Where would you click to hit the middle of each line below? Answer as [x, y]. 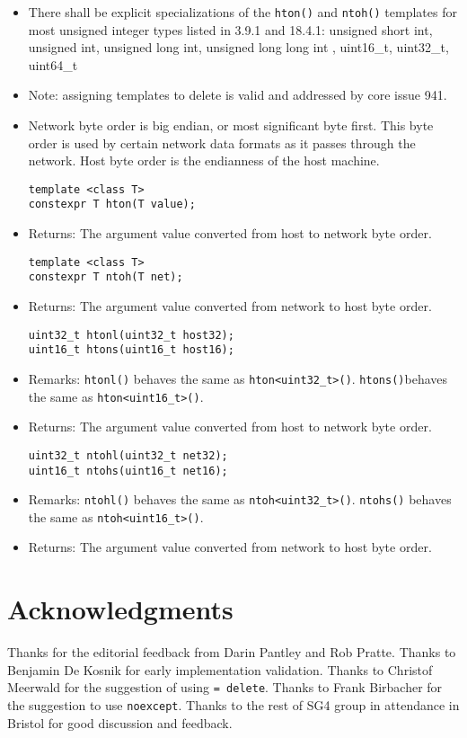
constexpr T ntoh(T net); [106, 277]
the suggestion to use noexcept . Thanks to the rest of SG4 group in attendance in [233, 705]
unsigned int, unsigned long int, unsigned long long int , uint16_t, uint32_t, [238, 47]
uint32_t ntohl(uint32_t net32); [128, 455]
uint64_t [53, 64]
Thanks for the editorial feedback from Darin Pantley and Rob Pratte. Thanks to [232, 652]
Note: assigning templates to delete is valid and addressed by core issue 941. [238, 95]
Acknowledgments [120, 609]
